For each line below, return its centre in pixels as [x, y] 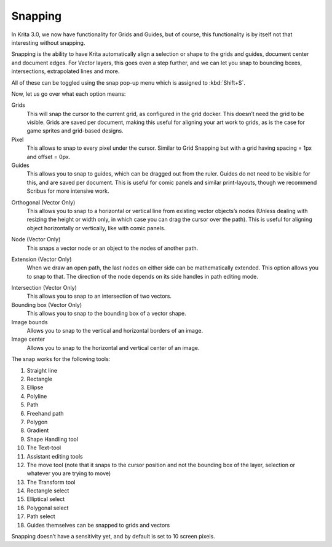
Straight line [42, 370]
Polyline [37, 396]
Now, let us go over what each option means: [69, 94]
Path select [41, 516]
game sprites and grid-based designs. [75, 131]
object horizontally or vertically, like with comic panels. [96, 228]
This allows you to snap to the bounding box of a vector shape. [107, 314]
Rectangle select [48, 491]
